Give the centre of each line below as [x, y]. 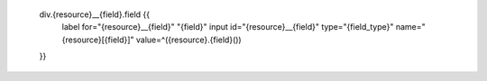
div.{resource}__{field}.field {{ [95, 14]
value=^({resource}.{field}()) [189, 40]
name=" [410, 27]
